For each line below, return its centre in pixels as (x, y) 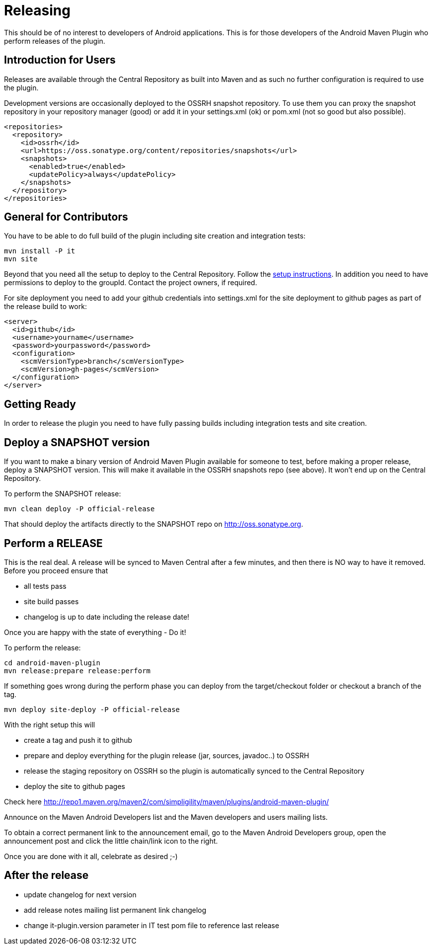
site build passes (51, 601)
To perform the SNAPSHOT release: (63, 494)
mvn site (21, 259)
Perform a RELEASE (53, 543)
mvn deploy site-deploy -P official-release (92, 709)
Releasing (37, 10)
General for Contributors (66, 217)
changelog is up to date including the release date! (107, 617)
